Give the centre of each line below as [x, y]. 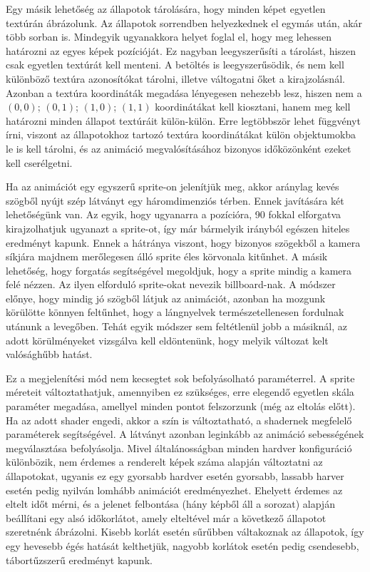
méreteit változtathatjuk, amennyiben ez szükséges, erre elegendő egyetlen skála [180, 392]
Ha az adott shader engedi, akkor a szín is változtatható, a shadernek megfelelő [179, 420]
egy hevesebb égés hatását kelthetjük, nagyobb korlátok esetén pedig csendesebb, [183, 545]
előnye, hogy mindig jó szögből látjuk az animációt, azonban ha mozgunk [166, 298]
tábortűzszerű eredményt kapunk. [79, 560]
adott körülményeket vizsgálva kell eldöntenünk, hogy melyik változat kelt [167, 340]
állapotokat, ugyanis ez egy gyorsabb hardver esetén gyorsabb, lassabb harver [175, 476]
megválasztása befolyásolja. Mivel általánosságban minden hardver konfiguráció [179, 448]
